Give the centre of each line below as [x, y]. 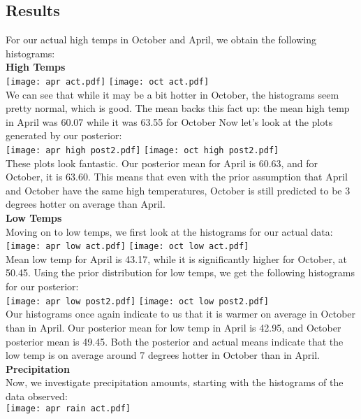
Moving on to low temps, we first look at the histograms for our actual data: [169, 231]
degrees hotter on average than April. [86, 204]
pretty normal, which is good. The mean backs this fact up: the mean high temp [178, 108]
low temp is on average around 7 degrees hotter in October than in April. [163, 355]
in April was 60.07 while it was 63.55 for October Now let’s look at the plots [169, 121]
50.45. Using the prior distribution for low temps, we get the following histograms [180, 272]
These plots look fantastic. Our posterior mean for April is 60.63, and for [162, 163]
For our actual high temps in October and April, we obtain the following [161, 40]
